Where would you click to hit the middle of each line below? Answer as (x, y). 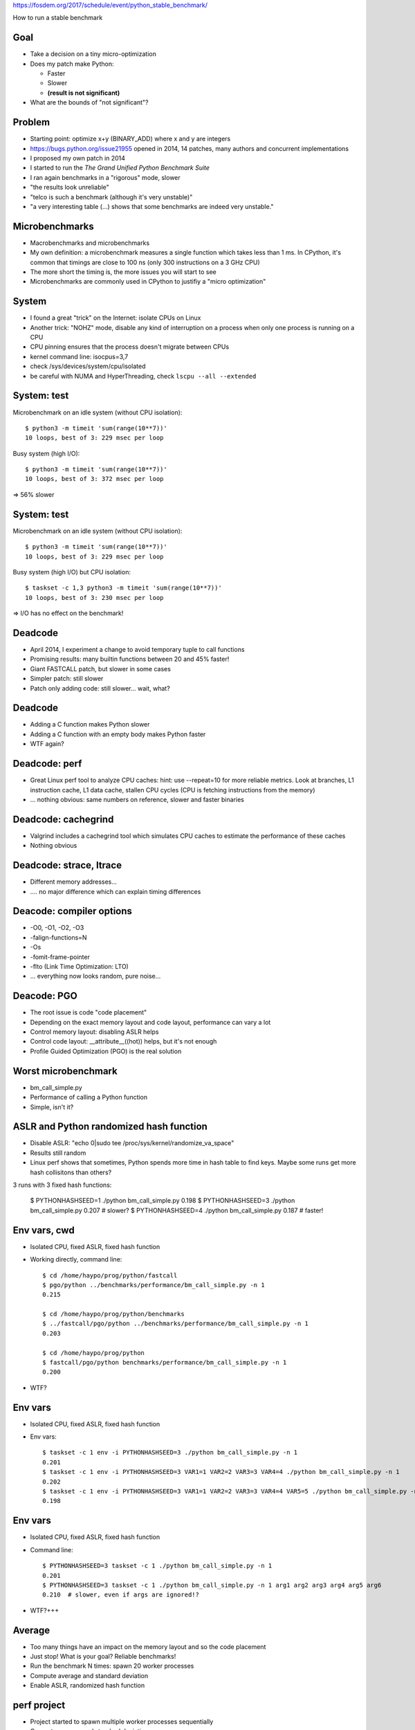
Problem (31, 122)
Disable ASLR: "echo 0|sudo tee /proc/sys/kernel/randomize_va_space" (132, 1143)
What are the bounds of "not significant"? (89, 102)
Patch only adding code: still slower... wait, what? (100, 688)
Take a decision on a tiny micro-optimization (93, 54)
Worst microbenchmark (65, 1071)
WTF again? (47, 744)
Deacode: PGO (45, 996)
